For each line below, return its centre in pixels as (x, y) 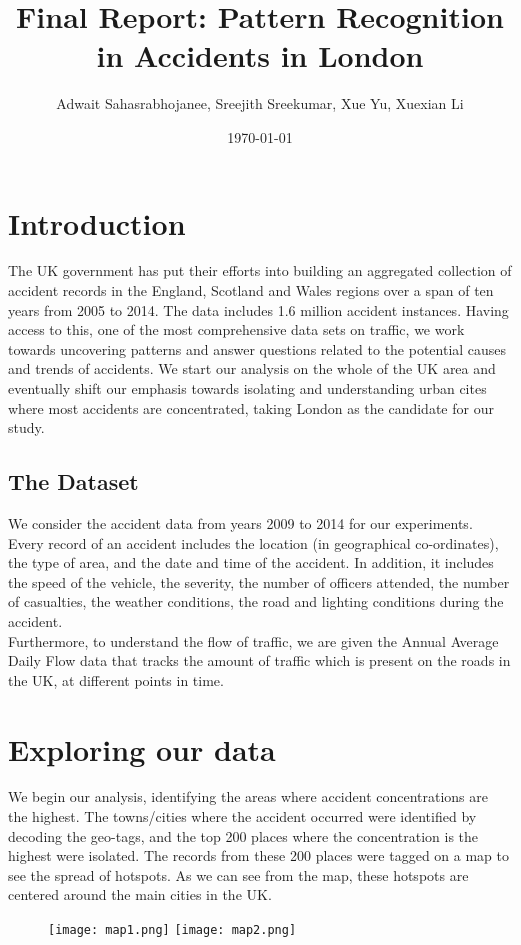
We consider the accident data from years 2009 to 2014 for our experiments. (240, 522)
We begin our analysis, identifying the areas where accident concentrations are (248, 796)
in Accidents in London (260, 55)
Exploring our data (142, 748)
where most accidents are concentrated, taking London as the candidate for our (251, 407)
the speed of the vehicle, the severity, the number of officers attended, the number (259, 581)
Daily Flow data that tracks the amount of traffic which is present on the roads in (259, 660)
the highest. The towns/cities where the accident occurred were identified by (242, 816)
